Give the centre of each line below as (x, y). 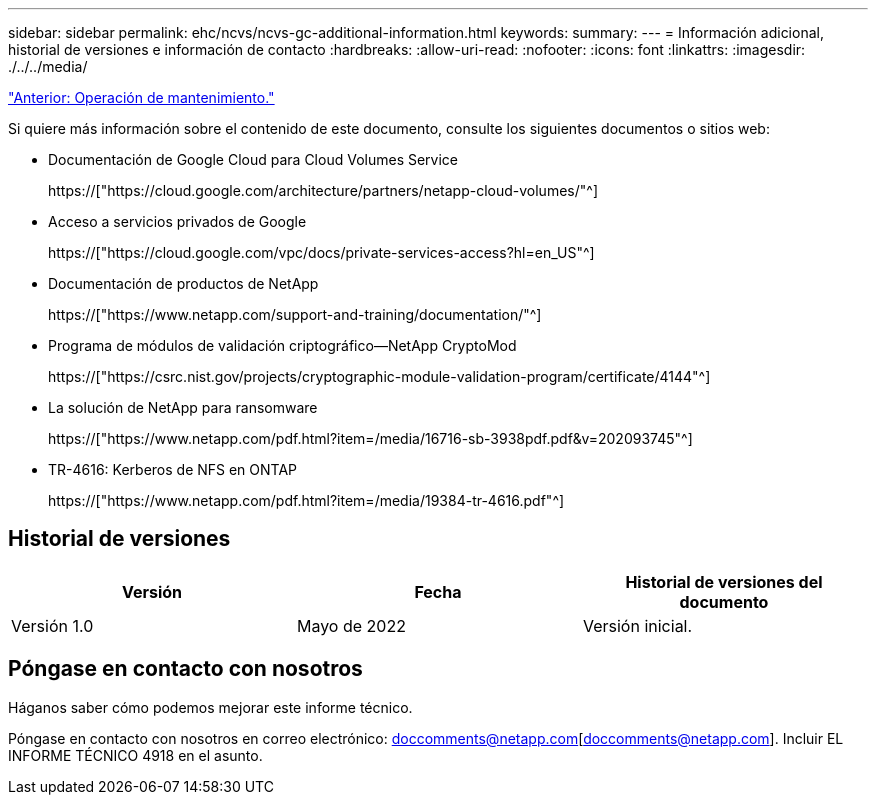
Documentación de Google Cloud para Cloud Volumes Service (253, 159)
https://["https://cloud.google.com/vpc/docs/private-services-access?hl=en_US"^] (321, 252)
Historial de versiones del (724, 581)
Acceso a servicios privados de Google (177, 221)
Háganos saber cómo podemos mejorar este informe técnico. (210, 707)
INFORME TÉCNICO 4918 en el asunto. (135, 755)
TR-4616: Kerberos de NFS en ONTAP (173, 469)
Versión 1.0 (52, 625)
